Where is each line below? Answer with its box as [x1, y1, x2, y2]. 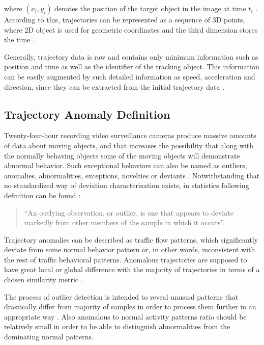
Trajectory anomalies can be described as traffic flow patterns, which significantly [4, 234, 258, 245]
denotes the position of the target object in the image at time [54, 3, 246, 13]
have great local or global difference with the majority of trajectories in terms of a [4, 264, 260, 275]
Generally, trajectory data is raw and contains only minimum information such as [4, 51, 258, 62]
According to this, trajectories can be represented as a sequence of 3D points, [4, 14, 245, 24]
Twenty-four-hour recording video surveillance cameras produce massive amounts [4, 130, 256, 141]
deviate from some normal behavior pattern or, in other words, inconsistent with [4, 244, 255, 255]
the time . [4, 34, 35, 45]
